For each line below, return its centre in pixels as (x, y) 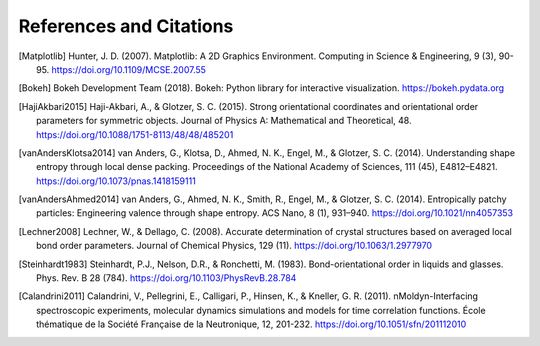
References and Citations (126, 26)
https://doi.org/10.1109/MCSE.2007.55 (129, 69)
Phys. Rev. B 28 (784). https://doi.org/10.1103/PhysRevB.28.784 (166, 278)
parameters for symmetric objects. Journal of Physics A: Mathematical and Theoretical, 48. (224, 121)
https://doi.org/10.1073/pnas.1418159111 (116, 181)
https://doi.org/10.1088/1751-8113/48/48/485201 (135, 134)
